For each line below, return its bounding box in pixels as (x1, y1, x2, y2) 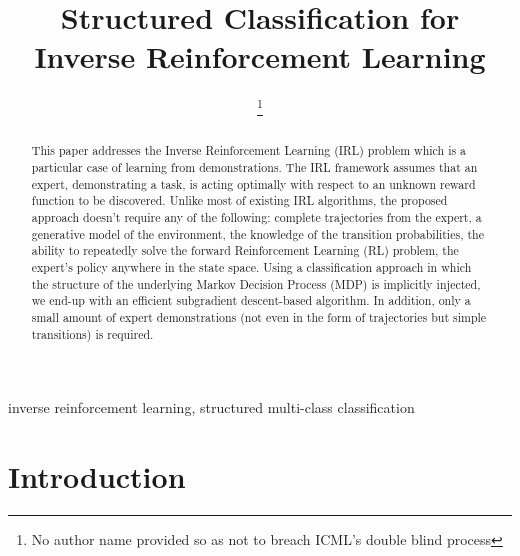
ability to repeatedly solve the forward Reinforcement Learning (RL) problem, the (31, 242, 459, 259)
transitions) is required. (31, 325, 154, 342)
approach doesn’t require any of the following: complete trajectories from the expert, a (31, 208, 482, 225)
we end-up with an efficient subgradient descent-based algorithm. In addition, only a (31, 292, 471, 309)
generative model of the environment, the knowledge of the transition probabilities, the (31, 225, 484, 242)
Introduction (8, 456, 186, 497)
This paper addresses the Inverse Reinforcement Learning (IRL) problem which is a (31, 142, 467, 159)
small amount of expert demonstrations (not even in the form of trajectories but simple (31, 308, 487, 325)
